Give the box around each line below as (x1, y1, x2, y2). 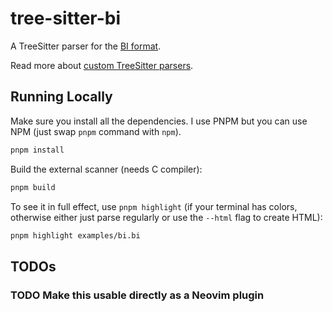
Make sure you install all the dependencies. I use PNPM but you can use (10, 115, 308, 127)
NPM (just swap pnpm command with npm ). (10, 125, 182, 137)
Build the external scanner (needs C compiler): (10, 163, 203, 175)
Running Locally (10, 88, 113, 106)
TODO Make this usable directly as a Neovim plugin (10, 288, 265, 302)
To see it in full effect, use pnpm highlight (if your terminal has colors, (10, 200, 298, 212)
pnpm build (10, 182, 56, 192)
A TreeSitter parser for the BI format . (10, 40, 162, 52)
